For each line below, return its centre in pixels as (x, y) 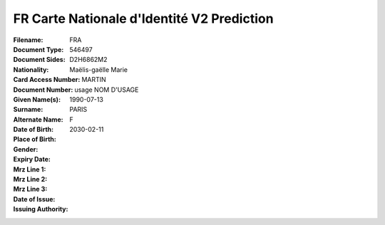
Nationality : (31, 69)
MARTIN (94, 80)
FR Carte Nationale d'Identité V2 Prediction (143, 19)
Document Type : (38, 49)
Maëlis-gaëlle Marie (99, 69)
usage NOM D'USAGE (107, 90)
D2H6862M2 (88, 60)
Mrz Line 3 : (30, 189)
